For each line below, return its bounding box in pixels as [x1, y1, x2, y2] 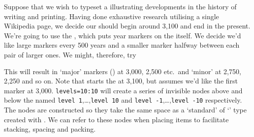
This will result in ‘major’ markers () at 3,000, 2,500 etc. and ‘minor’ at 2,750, [4, 66, 241, 76]
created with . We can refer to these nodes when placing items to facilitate [4, 114, 229, 124]
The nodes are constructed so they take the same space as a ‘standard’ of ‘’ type [4, 105, 247, 115]
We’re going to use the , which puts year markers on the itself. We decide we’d [4, 30, 241, 40]
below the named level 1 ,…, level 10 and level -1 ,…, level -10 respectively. [4, 95, 242, 105]
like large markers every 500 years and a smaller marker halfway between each [4, 40, 240, 50]
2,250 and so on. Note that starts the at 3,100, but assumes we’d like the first [4, 76, 238, 86]
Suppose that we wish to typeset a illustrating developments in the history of [4, 1, 237, 11]
